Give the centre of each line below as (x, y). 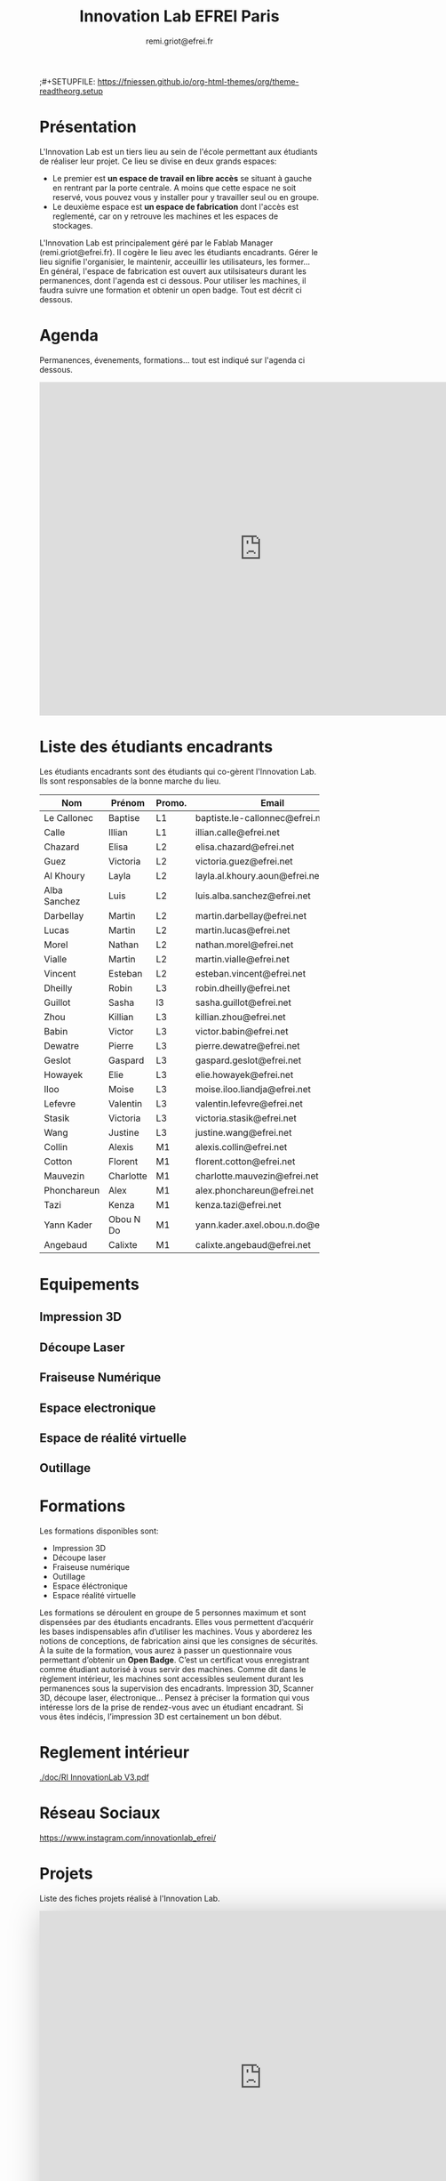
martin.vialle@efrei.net (242, 959)
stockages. (72, 225)
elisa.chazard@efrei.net (245, 847)
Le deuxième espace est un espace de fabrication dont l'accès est (175, 206)
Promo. (171, 802)
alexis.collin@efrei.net (241, 1147)
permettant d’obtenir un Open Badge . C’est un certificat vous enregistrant (175, 1660)
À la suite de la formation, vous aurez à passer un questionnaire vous (166, 1651)
